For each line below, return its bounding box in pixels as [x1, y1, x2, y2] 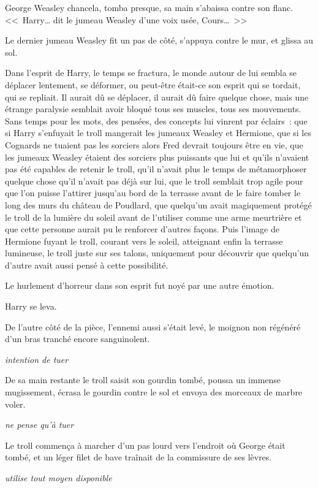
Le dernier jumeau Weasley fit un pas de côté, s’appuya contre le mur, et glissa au [5, 34, 314, 47]
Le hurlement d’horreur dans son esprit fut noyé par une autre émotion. [5, 279, 274, 292]
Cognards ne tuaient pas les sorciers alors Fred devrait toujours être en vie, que [5, 138, 303, 151]
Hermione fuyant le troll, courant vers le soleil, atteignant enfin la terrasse [5, 234, 283, 247]
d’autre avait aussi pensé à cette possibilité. [5, 258, 168, 271]
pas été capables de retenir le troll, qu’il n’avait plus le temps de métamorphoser [5, 162, 307, 175]
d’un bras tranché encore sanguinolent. [5, 332, 150, 345]
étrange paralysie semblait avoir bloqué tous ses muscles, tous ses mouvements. [5, 102, 301, 115]
